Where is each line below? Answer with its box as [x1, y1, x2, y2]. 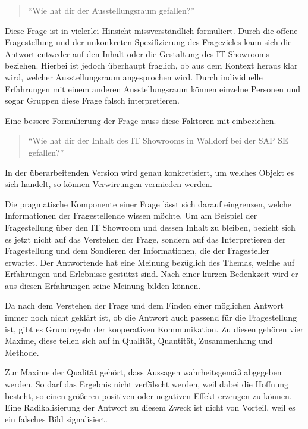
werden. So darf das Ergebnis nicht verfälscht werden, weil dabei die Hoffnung [5, 378, 289, 390]
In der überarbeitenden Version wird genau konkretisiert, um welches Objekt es [5, 166, 294, 178]
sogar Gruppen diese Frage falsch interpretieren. [5, 94, 180, 107]
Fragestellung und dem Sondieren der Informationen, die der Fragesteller [5, 244, 269, 257]
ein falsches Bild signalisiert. [5, 412, 108, 425]
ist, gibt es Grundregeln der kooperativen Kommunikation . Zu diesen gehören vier [5, 322, 304, 335]
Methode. [5, 346, 39, 358]
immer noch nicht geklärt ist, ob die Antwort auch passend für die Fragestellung [5, 311, 297, 324]
